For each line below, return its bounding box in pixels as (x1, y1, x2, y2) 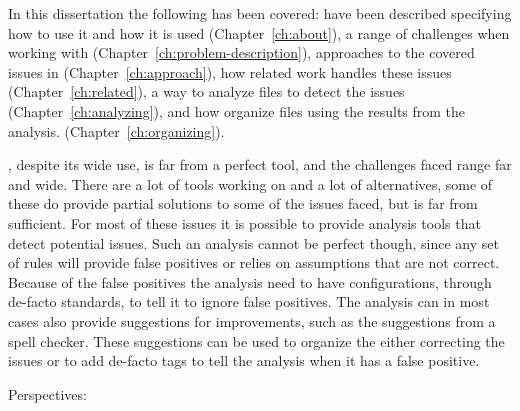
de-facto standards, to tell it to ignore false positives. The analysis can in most (8, 291, 490, 312)
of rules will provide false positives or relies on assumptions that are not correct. (8, 252, 500, 273)
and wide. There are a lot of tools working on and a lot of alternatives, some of (8, 173, 493, 194)
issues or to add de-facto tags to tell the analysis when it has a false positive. (8, 350, 480, 371)
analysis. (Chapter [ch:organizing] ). (8, 120, 225, 141)
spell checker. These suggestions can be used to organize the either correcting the (8, 330, 505, 351)
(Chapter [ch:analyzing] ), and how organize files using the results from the (8, 100, 466, 121)
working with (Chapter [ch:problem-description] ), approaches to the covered (8, 42, 475, 63)
